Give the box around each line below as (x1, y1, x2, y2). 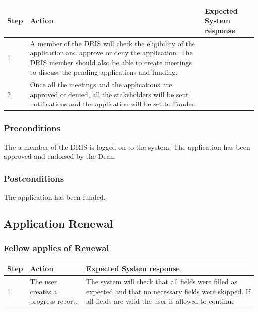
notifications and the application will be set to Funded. (30, 99, 197, 109)
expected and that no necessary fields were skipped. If (86, 286, 251, 296)
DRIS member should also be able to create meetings (30, 57, 192, 67)
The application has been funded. (4, 192, 106, 202)
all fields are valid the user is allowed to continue (86, 296, 235, 306)
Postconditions (4, 172, 64, 184)
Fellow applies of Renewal (4, 242, 109, 254)
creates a (30, 286, 57, 296)
